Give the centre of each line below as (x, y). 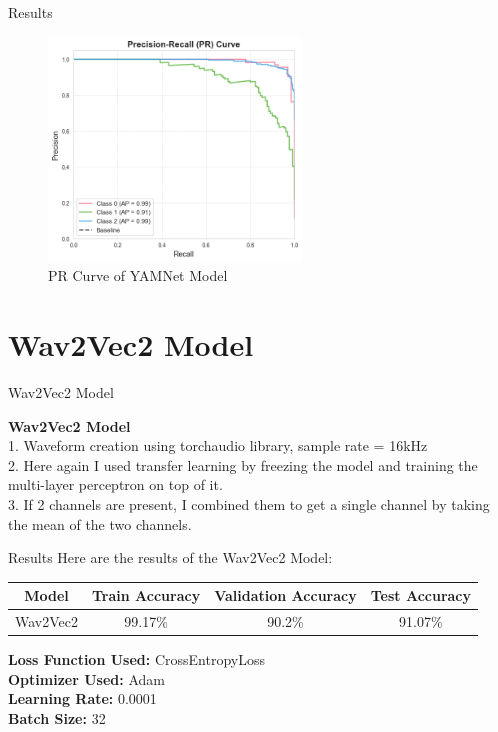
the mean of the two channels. (100, 523)
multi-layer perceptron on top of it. (115, 484)
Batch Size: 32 (57, 717)
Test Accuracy (421, 595)
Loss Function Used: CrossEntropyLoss (136, 659)
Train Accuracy (146, 595)
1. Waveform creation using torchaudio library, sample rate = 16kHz (218, 445)
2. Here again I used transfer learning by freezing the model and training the (243, 464)
